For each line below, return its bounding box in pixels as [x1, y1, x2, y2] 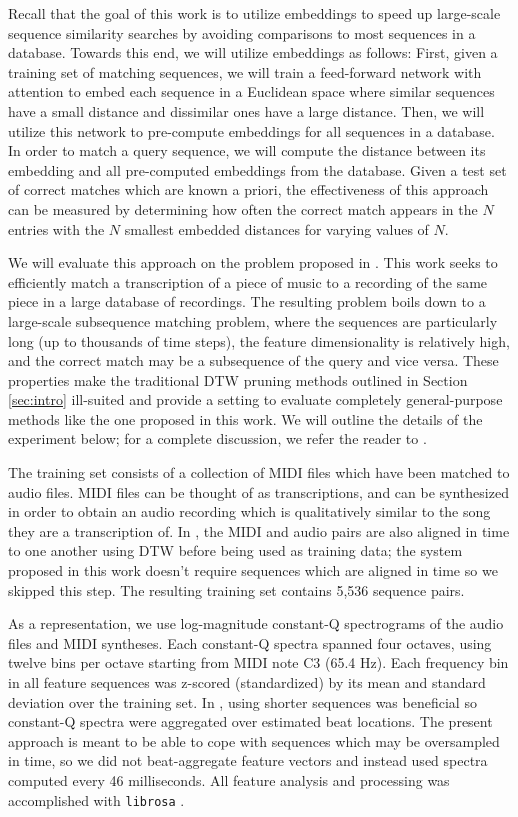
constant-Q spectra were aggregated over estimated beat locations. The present [8, 711, 493, 732]
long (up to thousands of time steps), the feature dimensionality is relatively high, [8, 330, 510, 351]
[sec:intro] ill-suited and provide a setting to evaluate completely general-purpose [8, 389, 503, 410]
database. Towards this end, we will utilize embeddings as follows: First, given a [8, 42, 498, 63]
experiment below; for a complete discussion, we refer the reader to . [8, 428, 427, 449]
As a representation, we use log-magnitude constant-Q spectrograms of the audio [8, 613, 504, 634]
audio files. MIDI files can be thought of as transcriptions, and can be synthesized [8, 481, 509, 502]
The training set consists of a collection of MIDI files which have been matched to [8, 462, 510, 483]
